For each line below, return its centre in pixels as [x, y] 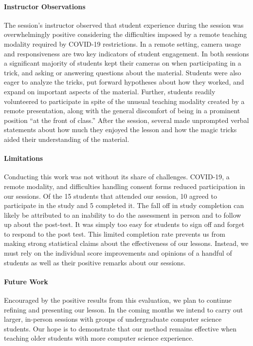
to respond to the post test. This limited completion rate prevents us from [115, 234]
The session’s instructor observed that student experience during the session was [124, 25]
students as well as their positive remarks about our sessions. [95, 262]
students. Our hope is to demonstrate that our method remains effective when [120, 328]
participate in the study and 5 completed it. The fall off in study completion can [124, 205]
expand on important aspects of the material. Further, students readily [110, 91]
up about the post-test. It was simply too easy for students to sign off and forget [124, 224]
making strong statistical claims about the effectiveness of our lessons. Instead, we [126, 243]
